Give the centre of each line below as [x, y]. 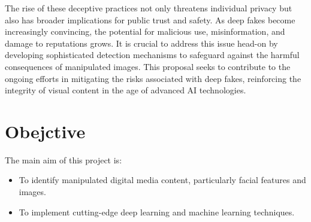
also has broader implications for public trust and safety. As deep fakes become [150, 19]
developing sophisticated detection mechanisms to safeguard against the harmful [152, 55]
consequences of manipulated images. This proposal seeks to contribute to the [148, 66]
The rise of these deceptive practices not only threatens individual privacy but [149, 8]
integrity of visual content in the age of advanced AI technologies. [126, 90]
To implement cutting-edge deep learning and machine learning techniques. [157, 212]
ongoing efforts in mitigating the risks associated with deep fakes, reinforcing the [153, 78]
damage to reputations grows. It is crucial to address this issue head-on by [141, 43]
